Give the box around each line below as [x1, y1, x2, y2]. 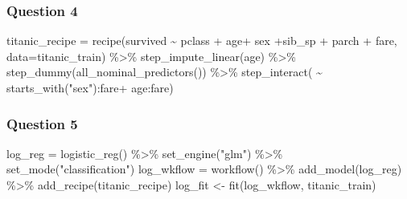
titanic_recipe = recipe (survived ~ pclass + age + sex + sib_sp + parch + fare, [6, 32, 397, 49]
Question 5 [6, 113, 78, 133]
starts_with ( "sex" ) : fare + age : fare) [6, 79, 174, 95]
